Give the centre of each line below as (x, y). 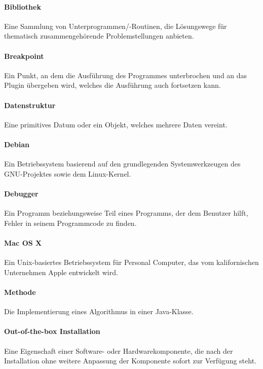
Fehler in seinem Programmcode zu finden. (70, 223)
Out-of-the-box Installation (52, 331)
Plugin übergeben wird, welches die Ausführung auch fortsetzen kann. (112, 85)
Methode (20, 292)
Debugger (21, 193)
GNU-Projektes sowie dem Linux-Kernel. (68, 173)
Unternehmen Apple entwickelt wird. (61, 272)
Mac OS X (23, 242)
